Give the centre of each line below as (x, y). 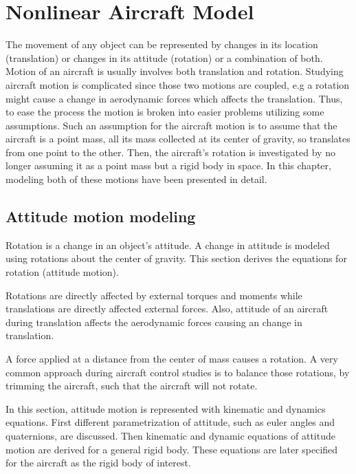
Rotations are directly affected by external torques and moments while (154, 295)
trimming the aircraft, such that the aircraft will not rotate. (132, 386)
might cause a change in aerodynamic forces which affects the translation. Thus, (174, 98)
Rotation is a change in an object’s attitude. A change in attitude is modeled (168, 245)
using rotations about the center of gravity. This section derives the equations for (176, 258)
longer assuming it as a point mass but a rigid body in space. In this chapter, (168, 165)
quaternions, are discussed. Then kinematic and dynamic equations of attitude (170, 435)
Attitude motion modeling (101, 216)
